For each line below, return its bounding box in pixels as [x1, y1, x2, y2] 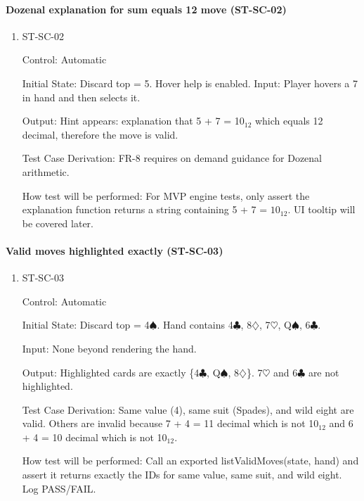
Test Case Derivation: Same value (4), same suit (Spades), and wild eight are [22, 402, 354, 417]
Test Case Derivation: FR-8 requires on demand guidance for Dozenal [22, 151, 322, 165]
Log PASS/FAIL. [22, 481, 96, 495]
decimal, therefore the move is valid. [22, 127, 178, 141]
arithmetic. [22, 164, 70, 179]
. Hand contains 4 [157, 317, 233, 332]
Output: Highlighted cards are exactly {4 [22, 364, 200, 379]
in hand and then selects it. [22, 89, 141, 104]
